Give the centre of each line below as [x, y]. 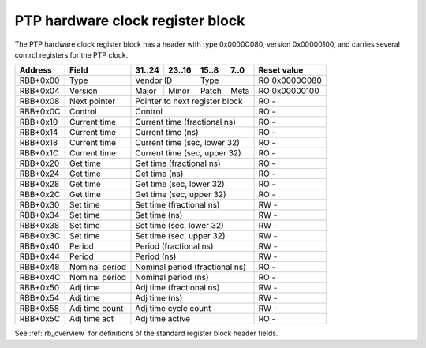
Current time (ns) [167, 133]
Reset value [281, 70]
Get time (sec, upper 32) [181, 195]
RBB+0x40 [39, 246]
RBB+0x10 [39, 122]
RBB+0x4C [40, 278]
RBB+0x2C [40, 195]
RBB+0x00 [39, 80]
